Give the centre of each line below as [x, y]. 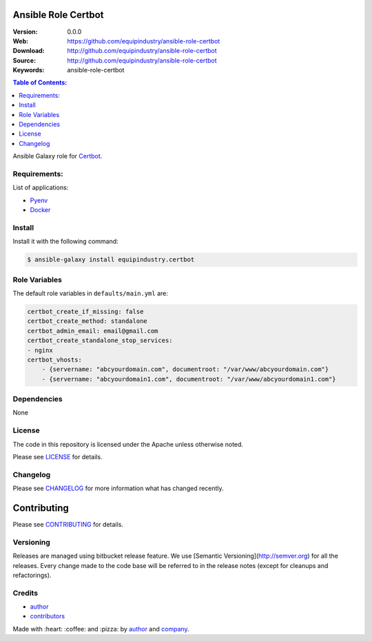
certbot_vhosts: [55, 359]
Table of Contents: [40, 83]
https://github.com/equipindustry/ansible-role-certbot [144, 41]
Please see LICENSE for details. [58, 456]
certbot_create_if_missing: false [85, 311]
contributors [48, 616]
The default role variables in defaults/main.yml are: [91, 293]
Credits [25, 593]
